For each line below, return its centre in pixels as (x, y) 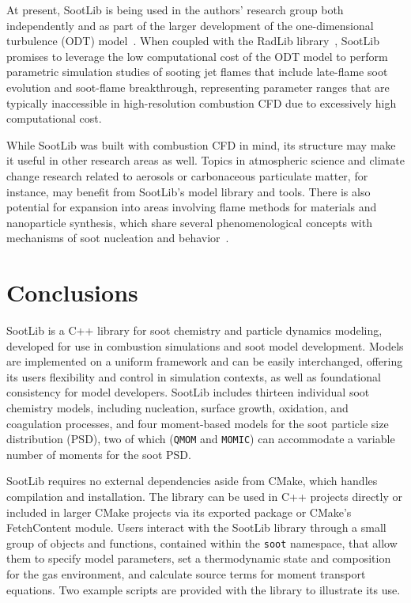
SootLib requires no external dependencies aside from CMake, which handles (192, 481)
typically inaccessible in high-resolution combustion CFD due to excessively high (202, 102)
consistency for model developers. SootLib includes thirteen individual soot (188, 392)
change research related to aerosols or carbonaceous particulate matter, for (187, 175)
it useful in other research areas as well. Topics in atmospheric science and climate (205, 160)
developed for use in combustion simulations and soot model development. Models (205, 345)
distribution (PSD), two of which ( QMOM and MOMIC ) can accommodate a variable (201, 439)
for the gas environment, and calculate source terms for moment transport (186, 574)
